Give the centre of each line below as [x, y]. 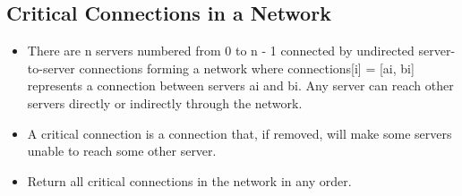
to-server [51, 68]
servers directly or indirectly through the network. [165, 102]
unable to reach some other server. [122, 151]
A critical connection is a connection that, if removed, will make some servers [240, 133]
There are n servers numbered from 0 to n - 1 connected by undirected [221, 51]
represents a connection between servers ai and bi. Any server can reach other [240, 85]
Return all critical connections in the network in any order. [189, 180]
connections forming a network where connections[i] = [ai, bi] [247, 68]
